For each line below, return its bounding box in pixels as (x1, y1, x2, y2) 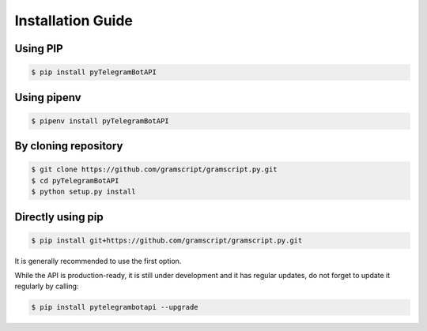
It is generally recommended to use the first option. (14, 256, 182, 265)
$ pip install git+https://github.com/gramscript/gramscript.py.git (31, 235, 303, 245)
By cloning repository (14, 139, 123, 153)
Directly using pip (14, 210, 104, 224)
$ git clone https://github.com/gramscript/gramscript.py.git (31, 165, 278, 174)
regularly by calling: (14, 281, 79, 292)
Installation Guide (14, 12, 134, 29)
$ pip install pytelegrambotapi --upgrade (31, 303, 198, 312)
